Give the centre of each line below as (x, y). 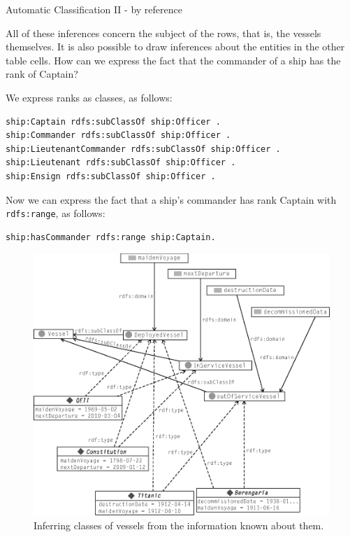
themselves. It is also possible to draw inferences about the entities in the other (175, 47)
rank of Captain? (42, 74)
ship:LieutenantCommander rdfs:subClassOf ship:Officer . (143, 149)
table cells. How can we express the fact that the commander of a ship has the (173, 60)
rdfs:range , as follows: (56, 213)
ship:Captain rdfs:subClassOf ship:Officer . (113, 121)
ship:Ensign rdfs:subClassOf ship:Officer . (111, 176)
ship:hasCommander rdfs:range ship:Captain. (111, 237)
